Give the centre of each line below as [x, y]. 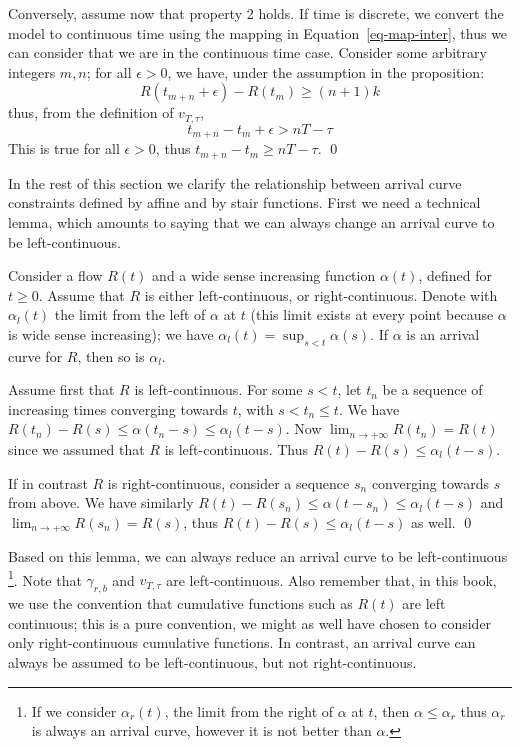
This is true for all [64, 148]
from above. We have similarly [101, 502]
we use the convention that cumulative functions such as [180, 603]
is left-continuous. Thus [236, 448]
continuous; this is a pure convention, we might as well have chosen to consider [250, 622]
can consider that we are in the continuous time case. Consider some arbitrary [247, 52]
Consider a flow [55, 275]
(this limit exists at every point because [372, 314]
